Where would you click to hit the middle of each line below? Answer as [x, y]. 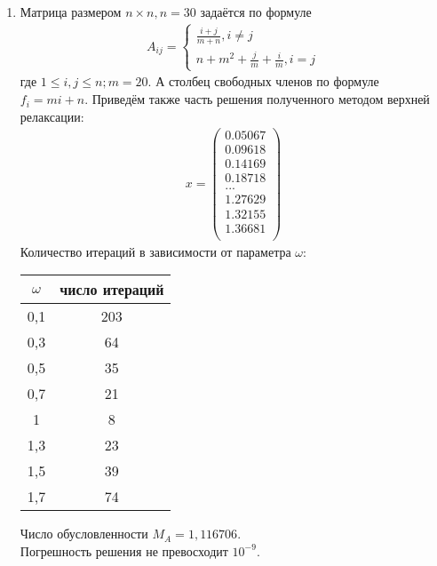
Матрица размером [71, 12]
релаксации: [52, 116]
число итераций [112, 290]
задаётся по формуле [256, 12]
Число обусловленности [84, 534]
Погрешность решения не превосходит [124, 550]
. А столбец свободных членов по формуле [263, 81]
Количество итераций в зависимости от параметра [155, 251]
